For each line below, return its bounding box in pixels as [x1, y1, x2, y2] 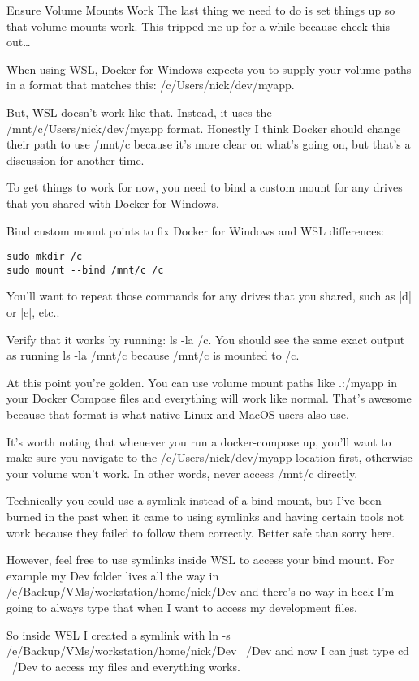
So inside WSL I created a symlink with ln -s [6, 626, 231, 643]
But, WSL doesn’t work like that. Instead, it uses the [6, 103, 272, 120]
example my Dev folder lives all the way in [6, 567, 219, 584]
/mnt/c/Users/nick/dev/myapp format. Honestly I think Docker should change [6, 119, 401, 136]
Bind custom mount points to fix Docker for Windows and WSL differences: [6, 222, 384, 239]
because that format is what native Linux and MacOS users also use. [6, 406, 349, 422]
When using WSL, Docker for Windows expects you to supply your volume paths [6, 60, 412, 77]
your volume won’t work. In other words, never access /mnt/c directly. [6, 464, 358, 481]
